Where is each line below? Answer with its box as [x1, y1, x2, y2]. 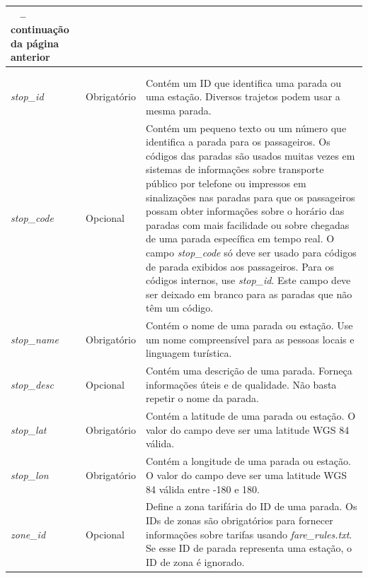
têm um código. [145, 300, 214, 315]
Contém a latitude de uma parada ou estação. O [145, 408, 356, 423]
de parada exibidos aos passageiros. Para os [145, 259, 334, 273]
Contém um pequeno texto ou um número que [145, 120, 347, 135]
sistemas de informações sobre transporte [145, 162, 324, 177]
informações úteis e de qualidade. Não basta [145, 377, 337, 391]
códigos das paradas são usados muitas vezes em [145, 148, 355, 163]
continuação [11, 22, 69, 37]
